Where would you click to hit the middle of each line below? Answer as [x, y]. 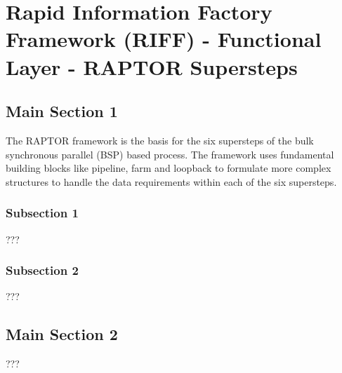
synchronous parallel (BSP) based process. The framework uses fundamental [170, 154]
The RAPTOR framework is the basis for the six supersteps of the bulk [160, 140]
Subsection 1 [42, 213]
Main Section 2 [62, 334]
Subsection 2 [42, 270]
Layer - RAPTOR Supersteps [152, 66]
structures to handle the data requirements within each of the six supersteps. [171, 181]
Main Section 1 [62, 111]
